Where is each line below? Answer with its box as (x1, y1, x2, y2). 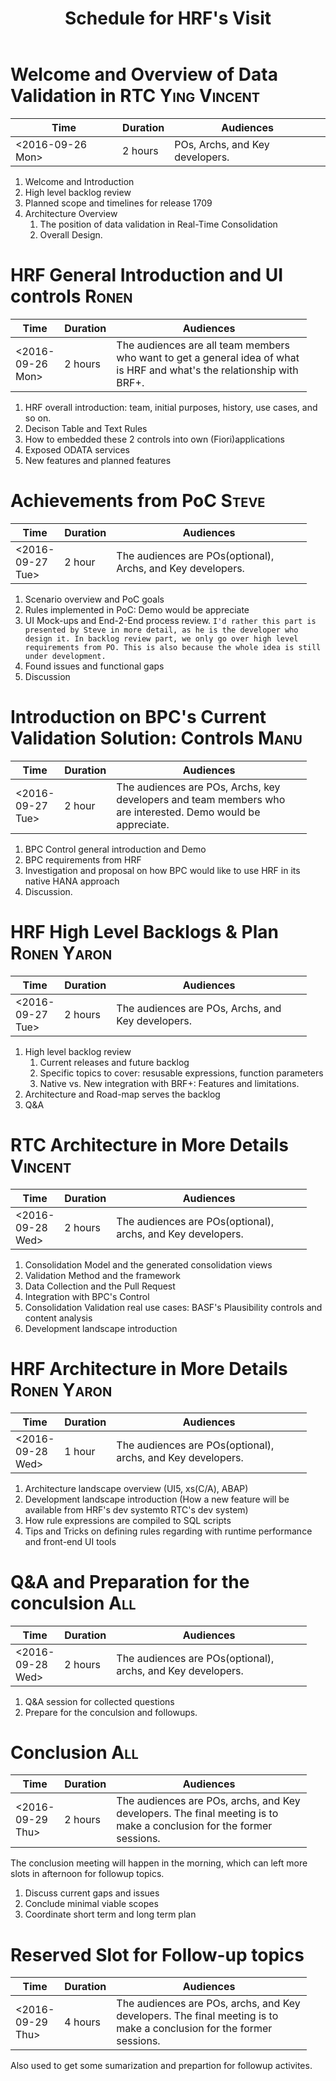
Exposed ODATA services (24, 443, 130, 456)
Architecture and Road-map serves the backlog (24, 1088, 221, 1100)
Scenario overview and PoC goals (24, 593, 165, 605)
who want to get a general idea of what (116, 350, 300, 364)
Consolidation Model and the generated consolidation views (24, 1258, 273, 1271)
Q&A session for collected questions (24, 1695, 175, 1707)
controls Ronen (10, 285, 133, 308)
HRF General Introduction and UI (10, 264, 284, 287)
